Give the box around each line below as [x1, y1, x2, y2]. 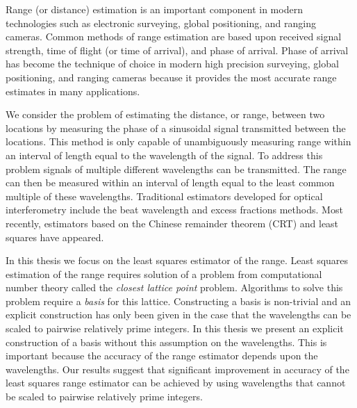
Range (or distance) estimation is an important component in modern [6, 2, 303, 16]
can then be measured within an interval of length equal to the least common [6, 175, 335, 190]
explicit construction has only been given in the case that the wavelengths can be [6, 307, 351, 322]
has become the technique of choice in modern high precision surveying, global [6, 56, 339, 71]
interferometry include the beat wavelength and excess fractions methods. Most [6, 202, 343, 217]
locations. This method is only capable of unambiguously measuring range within [6, 134, 351, 149]
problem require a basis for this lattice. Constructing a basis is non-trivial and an [6, 293, 351, 308]
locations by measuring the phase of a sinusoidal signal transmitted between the [6, 120, 346, 135]
